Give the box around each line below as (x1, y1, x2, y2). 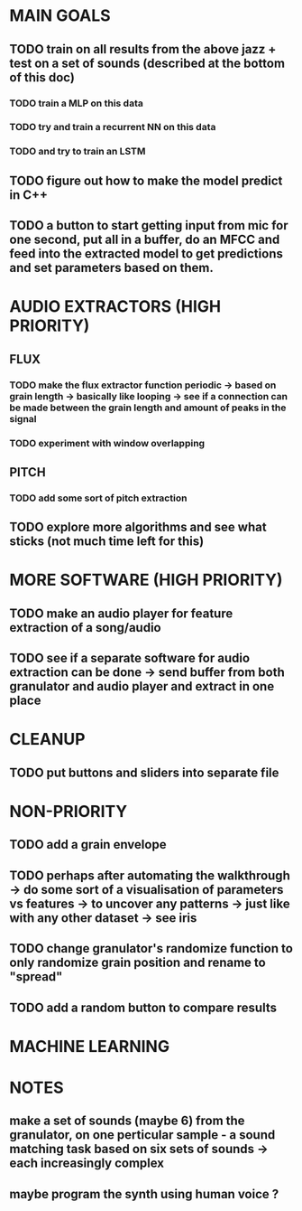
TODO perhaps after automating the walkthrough (9, 868, 290, 883)
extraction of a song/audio (9, 620, 161, 635)
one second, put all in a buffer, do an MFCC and (9, 232, 280, 248)
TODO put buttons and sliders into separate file (9, 765, 279, 780)
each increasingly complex (9, 1156, 165, 1171)
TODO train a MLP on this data (9, 97, 144, 109)
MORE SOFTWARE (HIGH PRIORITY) (9, 570, 283, 590)
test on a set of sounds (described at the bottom (9, 55, 286, 70)
